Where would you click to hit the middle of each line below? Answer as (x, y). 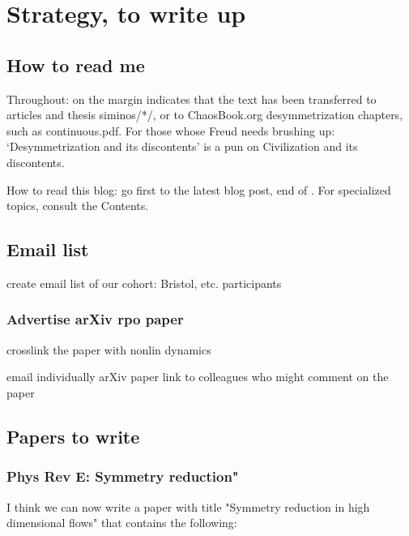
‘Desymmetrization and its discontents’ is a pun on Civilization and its (182, 146)
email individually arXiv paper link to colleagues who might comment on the (198, 377)
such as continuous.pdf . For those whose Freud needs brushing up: (171, 130)
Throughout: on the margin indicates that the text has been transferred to (192, 99)
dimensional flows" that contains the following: (122, 523)
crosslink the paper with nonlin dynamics (109, 349)
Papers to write (73, 436)
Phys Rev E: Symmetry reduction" (123, 476)
